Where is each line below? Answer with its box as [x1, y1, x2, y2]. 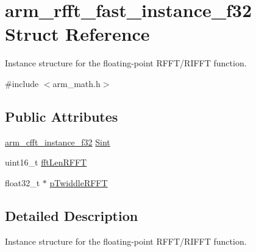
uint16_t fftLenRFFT [5, 156, 87, 169]
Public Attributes [5, 107, 118, 125]
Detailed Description [5, 206, 138, 225]
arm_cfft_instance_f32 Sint [5, 135, 110, 148]
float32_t [5, 176, 40, 189]
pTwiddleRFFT [49, 176, 108, 189]
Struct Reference [5, 21, 150, 46]
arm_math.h [52, 77, 101, 89]
